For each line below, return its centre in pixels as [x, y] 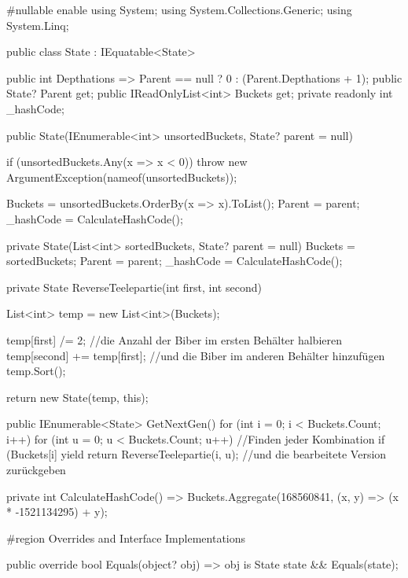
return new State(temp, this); [77, 397]
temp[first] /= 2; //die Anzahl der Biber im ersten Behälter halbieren [174, 339]
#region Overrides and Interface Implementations [126, 538]
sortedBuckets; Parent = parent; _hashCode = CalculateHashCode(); [175, 261]
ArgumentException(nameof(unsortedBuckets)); [122, 177]
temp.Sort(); [36, 371]
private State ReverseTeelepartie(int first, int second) [134, 287]
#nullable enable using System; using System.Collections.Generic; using [179, 9]
